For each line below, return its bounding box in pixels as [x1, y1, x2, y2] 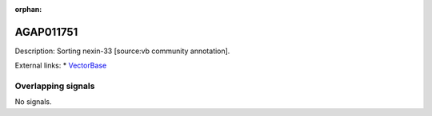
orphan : [14, 5, 42, 14]
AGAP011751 [14, 25, 78, 39]
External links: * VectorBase [14, 60, 107, 71]
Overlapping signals [14, 80, 95, 91]
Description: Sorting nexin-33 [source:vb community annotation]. [14, 46, 230, 56]
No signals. [14, 97, 52, 106]
